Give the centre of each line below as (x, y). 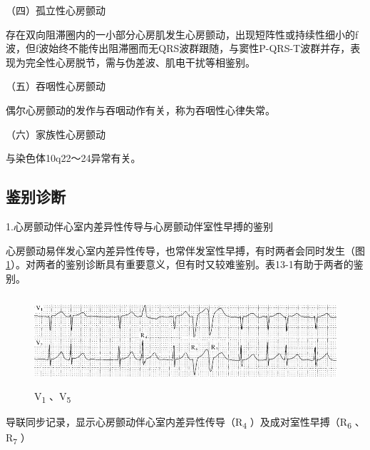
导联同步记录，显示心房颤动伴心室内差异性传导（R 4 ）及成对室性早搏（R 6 (179, 423)
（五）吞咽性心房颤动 (56, 86)
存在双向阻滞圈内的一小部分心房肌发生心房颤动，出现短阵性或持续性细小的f (182, 34)
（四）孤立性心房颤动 (56, 10)
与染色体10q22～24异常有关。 (73, 158)
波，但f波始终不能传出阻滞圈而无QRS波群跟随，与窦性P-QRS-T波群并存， (178, 48)
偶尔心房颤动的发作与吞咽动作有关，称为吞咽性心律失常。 (140, 109)
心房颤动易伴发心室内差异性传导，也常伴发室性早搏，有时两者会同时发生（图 (185, 250)
